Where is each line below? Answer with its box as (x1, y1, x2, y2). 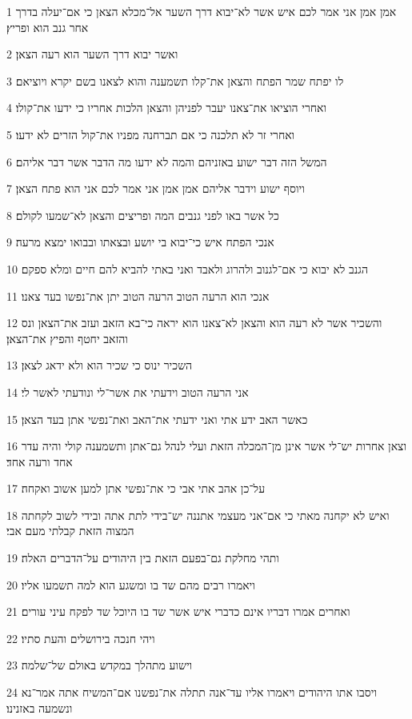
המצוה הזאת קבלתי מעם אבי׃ (6, 522, 134, 539)
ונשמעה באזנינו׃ (6, 699, 73, 716)
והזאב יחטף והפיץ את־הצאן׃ (6, 330, 128, 346)
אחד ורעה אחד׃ (6, 453, 73, 469)
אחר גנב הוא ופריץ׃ (6, 18, 89, 35)
